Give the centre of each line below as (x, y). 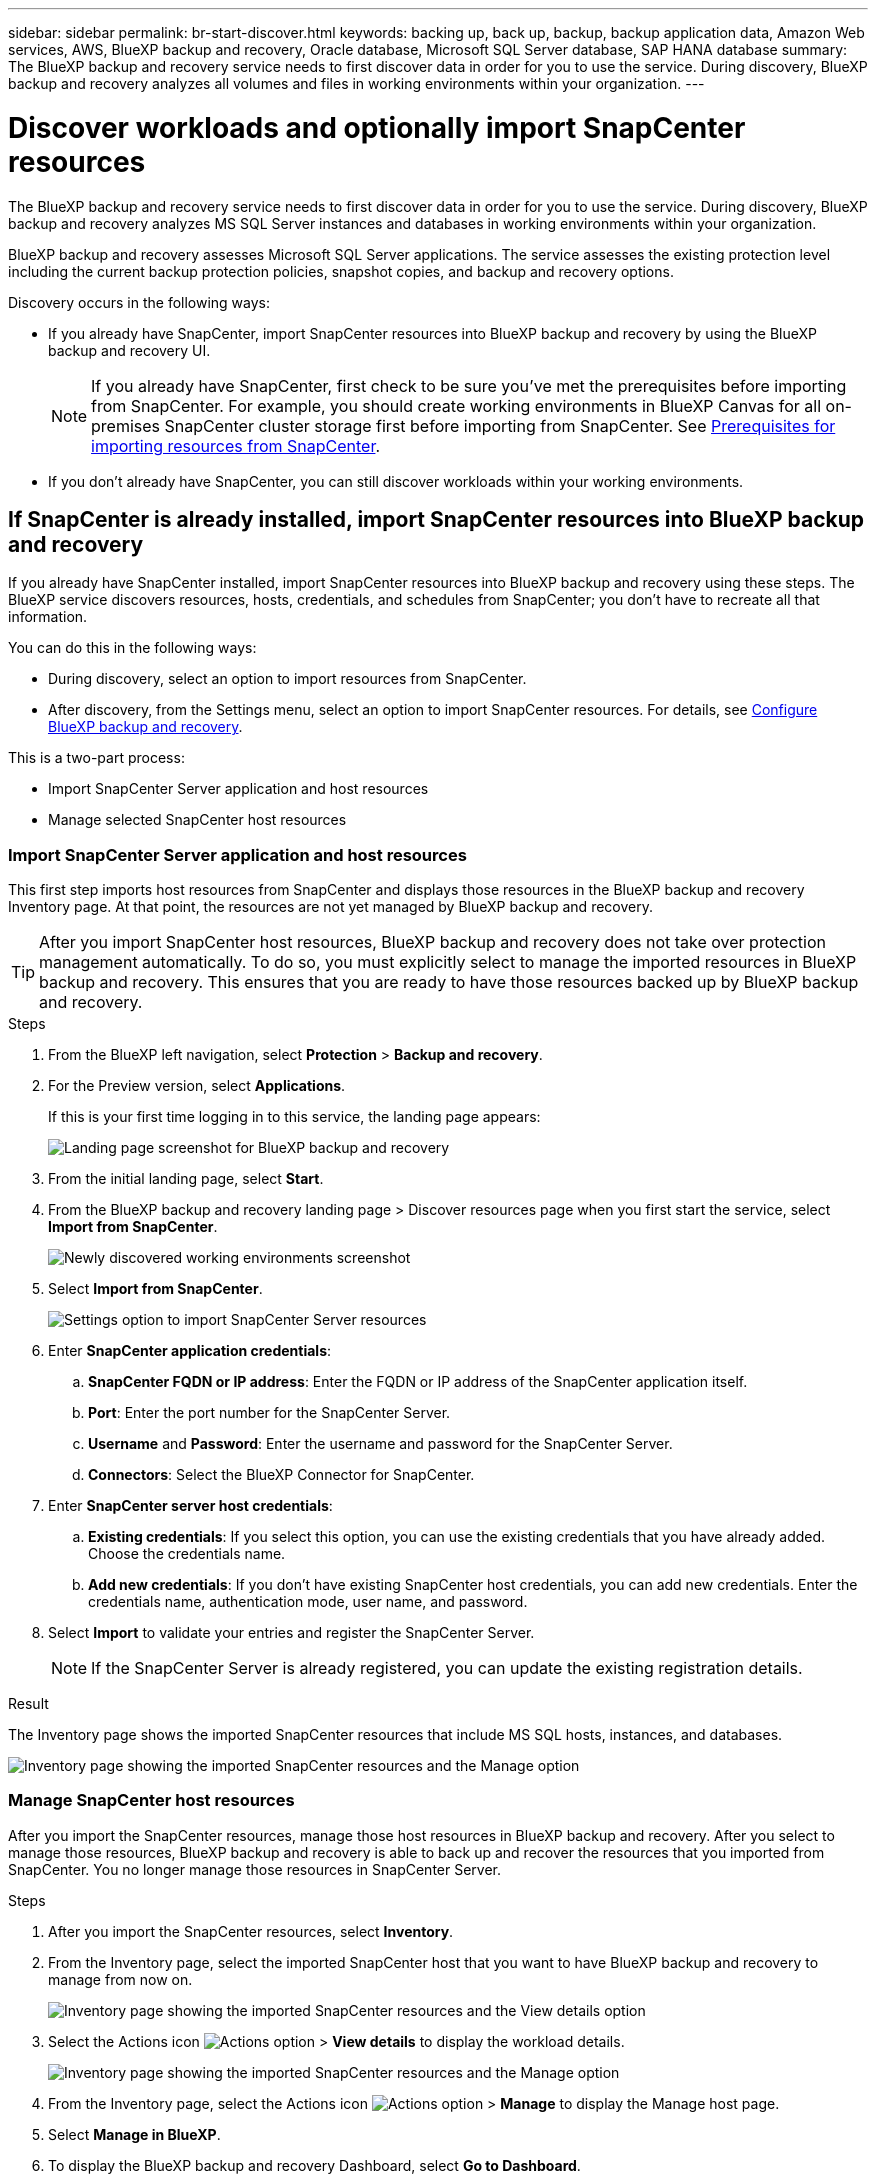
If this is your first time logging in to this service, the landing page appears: (294, 1117)
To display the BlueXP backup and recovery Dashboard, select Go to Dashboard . (314, 2165)
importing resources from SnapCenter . (236, 445)
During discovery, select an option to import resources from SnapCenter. (287, 679)
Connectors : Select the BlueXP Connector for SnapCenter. (281, 1475)
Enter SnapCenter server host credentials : (190, 1506)
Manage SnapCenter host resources (151, 1800)
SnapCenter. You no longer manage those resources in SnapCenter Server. (255, 1869)
